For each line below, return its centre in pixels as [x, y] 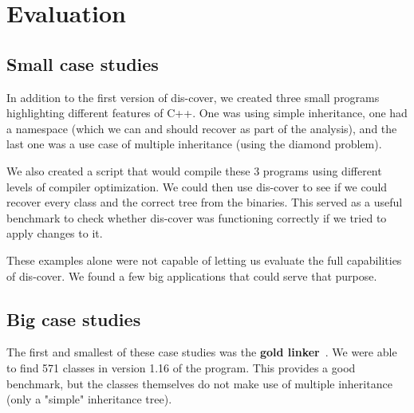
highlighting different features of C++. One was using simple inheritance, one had [207, 113]
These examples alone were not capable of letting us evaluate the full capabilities [204, 260]
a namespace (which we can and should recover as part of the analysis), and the [202, 128]
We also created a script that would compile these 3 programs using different [194, 170]
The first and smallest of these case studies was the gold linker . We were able [202, 352]
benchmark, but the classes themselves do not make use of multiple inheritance [199, 383]
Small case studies [83, 63]
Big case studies [74, 319]
